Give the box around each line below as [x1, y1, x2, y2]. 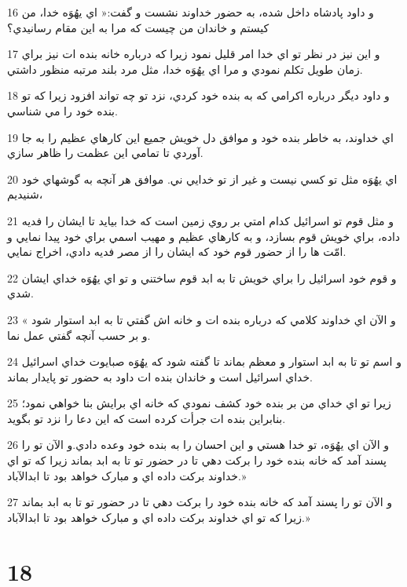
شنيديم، [7, 186, 43, 202]
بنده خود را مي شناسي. [7, 102, 118, 118]
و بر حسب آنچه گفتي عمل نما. [7, 326, 151, 343]
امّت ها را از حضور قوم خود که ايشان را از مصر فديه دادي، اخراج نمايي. [7, 243, 346, 260]
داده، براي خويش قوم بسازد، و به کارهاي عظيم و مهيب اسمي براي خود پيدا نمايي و [7, 228, 401, 244]
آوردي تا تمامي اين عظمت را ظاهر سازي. [7, 144, 203, 161]
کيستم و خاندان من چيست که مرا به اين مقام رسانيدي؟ [7, 19, 269, 35]
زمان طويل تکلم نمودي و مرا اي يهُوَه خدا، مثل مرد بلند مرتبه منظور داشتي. [7, 60, 363, 77]
